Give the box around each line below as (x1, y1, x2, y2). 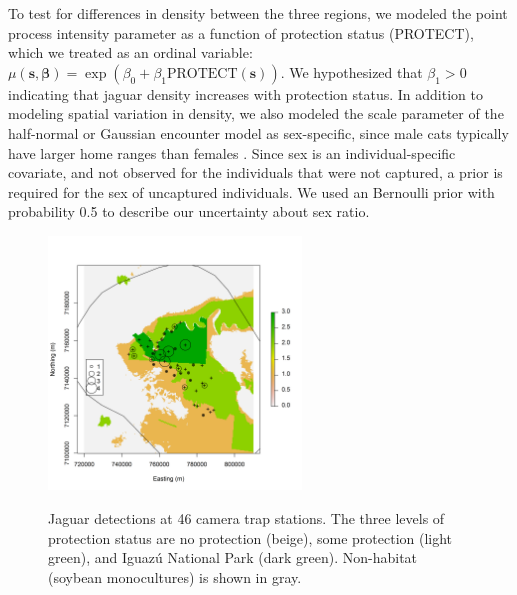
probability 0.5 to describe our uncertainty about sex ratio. (8, 201, 370, 222)
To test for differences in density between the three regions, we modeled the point (8, 3, 508, 23)
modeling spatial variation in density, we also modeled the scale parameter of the (8, 103, 504, 124)
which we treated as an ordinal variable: (8, 42, 253, 63)
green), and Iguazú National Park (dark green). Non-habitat (48, 547, 418, 568)
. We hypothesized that (280, 61, 423, 82)
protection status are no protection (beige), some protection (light (48, 527, 453, 548)
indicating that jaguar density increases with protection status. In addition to (8, 83, 483, 104)
